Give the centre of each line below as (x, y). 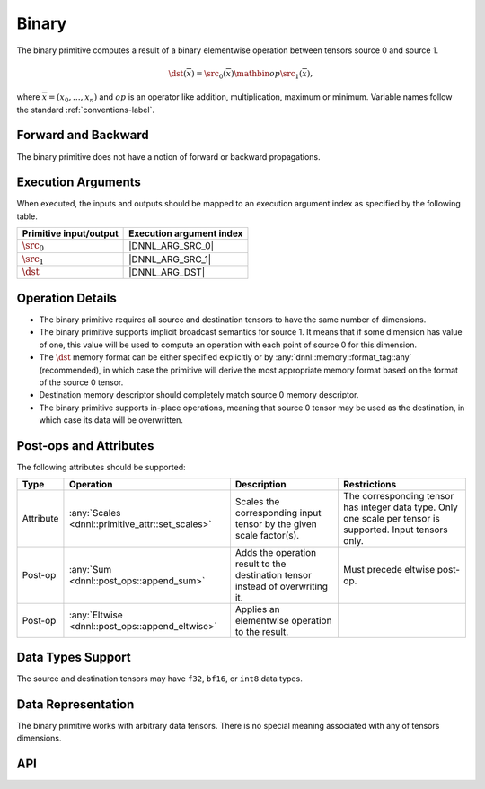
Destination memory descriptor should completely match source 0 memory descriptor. (199, 395)
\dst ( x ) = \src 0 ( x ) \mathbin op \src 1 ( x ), (241, 75)
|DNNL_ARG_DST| (167, 272)
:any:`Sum (90, 570)
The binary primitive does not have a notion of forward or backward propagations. (168, 156)
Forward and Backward (83, 135)
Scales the (257, 502)
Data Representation (75, 704)
